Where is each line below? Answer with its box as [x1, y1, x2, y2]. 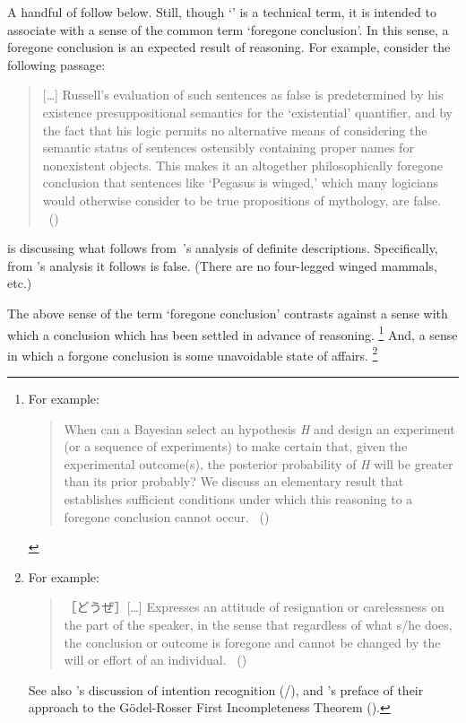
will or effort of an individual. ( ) [64, 650, 247, 669]
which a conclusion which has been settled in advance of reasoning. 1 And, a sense [7, 322, 458, 344]
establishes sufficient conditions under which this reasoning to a [64, 489, 413, 508]
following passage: [7, 55, 106, 74]
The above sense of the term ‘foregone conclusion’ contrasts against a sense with [7, 303, 448, 322]
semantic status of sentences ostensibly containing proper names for [42, 138, 414, 157]
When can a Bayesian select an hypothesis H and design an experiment [64, 419, 455, 438]
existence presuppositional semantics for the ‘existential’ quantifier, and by [42, 102, 453, 121]
